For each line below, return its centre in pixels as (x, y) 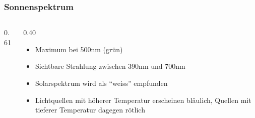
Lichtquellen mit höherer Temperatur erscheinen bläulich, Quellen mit (143, 100)
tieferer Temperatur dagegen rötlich (90, 110)
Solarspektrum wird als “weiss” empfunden (101, 83)
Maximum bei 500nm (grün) (79, 49)
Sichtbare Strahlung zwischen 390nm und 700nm (110, 66)
